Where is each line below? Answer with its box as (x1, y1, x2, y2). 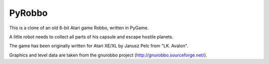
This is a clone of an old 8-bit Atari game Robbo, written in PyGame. (9, 25, 149, 31)
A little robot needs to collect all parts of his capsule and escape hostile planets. (9, 34, 174, 40)
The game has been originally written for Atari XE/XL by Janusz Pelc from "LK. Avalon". (9, 43, 189, 49)
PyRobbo (9, 7, 48, 18)
